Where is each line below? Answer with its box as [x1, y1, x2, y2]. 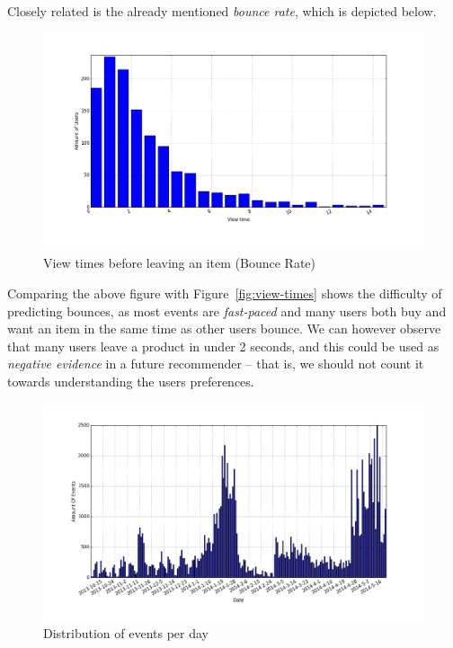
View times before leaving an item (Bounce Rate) [43, 253, 316, 272]
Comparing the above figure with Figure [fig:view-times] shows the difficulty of [7, 284, 442, 302]
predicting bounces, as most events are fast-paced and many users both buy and [7, 301, 447, 320]
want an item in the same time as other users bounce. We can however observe [7, 319, 441, 338]
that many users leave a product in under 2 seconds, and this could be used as [7, 336, 440, 355]
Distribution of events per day [43, 624, 209, 643]
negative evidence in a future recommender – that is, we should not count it [7, 354, 424, 373]
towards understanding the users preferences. [7, 371, 254, 390]
